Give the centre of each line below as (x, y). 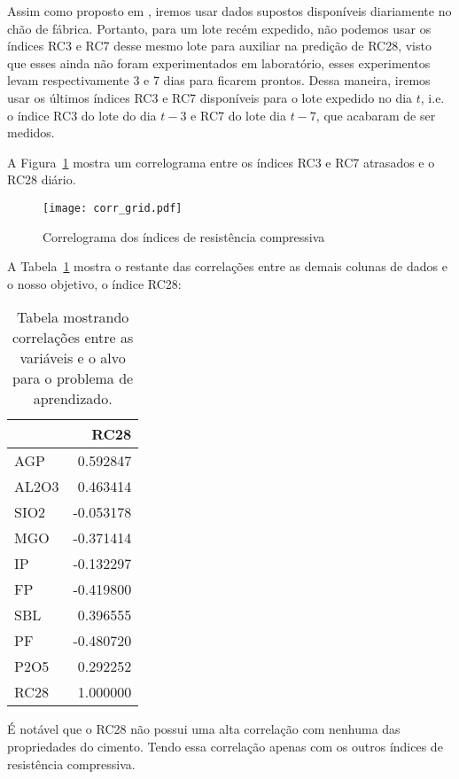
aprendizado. (73, 399)
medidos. (31, 132)
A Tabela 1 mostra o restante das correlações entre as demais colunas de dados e (227, 266)
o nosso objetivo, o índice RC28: (94, 283)
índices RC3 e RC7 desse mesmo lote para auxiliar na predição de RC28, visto (219, 46)
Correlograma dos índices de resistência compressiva (184, 236)
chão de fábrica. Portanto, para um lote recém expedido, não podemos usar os (219, 28)
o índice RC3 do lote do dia (82, 115)
